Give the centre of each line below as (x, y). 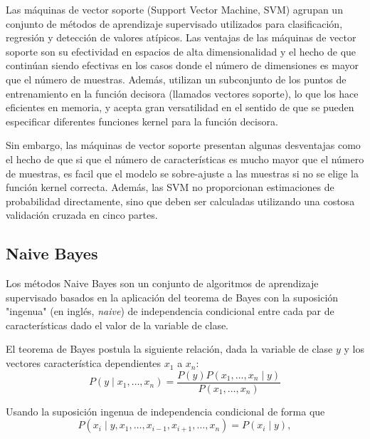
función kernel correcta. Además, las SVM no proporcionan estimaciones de (170, 187)
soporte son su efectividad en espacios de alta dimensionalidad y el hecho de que (181, 51)
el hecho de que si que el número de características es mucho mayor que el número (185, 159)
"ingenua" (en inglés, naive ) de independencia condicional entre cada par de (170, 311)
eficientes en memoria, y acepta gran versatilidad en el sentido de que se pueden (180, 107)
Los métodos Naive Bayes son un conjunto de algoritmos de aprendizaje (162, 283)
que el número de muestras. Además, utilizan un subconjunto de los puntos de (176, 79)
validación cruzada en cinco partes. (82, 215)
